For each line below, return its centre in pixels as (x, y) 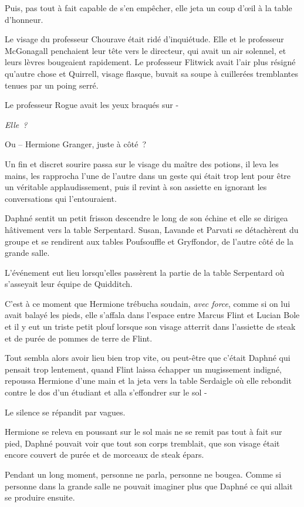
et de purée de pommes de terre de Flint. (79, 338)
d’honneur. (24, 19)
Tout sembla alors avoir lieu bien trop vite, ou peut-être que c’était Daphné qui (148, 358)
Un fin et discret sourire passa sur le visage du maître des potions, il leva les (142, 163)
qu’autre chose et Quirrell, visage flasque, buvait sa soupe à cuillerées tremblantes (152, 73)
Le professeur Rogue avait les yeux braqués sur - (92, 105)
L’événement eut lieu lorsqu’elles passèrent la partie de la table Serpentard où (145, 272)
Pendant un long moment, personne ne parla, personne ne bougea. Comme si (143, 474)
